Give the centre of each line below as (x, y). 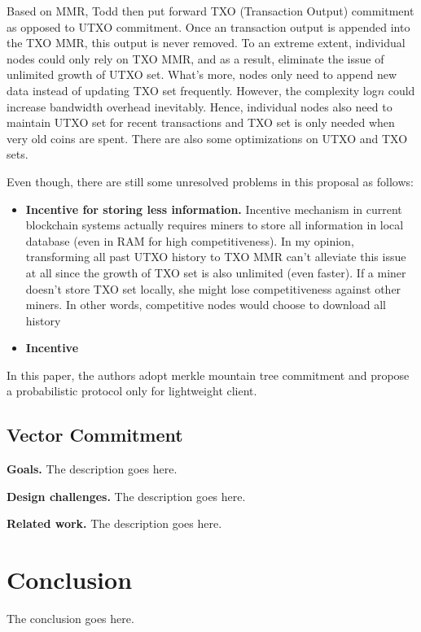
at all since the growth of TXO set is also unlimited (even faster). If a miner (216, 272)
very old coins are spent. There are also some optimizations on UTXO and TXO (207, 138)
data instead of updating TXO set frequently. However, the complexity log (192, 90)
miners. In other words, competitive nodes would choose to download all (206, 305)
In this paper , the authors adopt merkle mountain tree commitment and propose (208, 375)
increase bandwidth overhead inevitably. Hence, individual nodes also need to (200, 106)
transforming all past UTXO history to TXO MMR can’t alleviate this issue (216, 257)
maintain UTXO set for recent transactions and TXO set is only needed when (201, 122)
